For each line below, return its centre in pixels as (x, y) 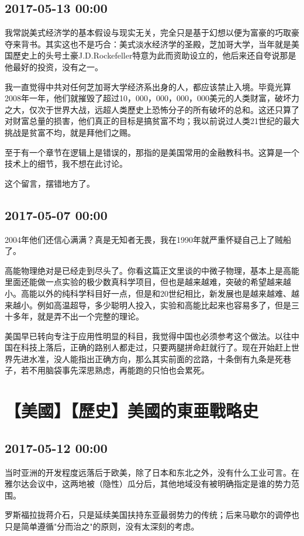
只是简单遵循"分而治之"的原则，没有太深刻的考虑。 (102, 526)
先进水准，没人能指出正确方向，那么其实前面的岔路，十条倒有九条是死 (148, 358)
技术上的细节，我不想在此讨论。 (66, 164)
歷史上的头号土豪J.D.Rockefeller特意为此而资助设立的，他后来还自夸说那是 (154, 55)
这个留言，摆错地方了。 (50, 183)
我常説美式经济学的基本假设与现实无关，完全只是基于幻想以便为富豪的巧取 (148, 32)
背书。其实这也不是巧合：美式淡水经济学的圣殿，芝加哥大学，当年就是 (156, 44)
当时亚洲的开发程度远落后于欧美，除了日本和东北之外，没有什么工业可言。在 (152, 472)
